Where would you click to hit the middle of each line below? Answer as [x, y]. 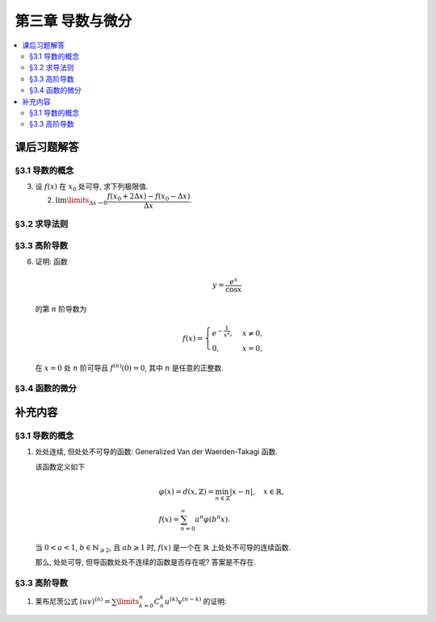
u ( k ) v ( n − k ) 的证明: [195, 601]
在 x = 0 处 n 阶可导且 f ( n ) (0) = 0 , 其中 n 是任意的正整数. [129, 367]
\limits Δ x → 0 [87, 201]
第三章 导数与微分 [73, 21]
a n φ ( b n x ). [212, 519]
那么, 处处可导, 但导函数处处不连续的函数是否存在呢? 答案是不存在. [146, 562]
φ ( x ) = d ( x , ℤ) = [186, 492]
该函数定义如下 [60, 466]
